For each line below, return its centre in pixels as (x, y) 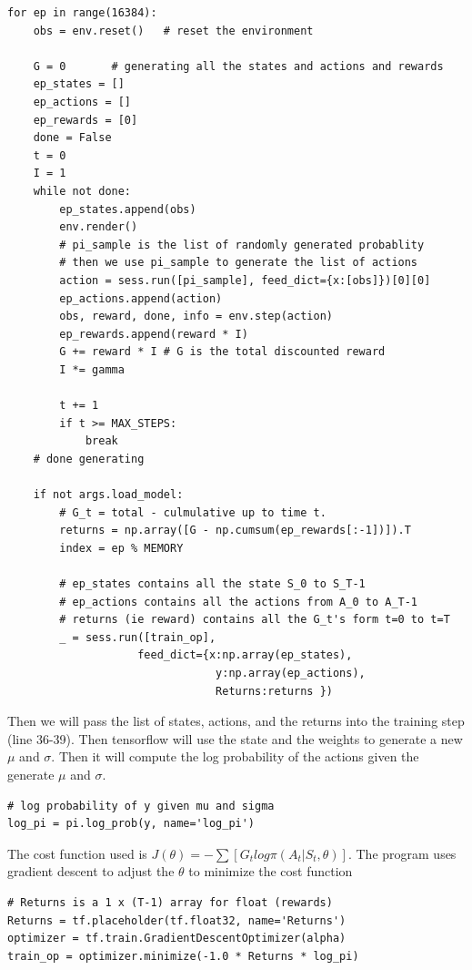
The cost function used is (77, 853)
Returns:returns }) (274, 691)
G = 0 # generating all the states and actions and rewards (238, 66)
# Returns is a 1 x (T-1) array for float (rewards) (170, 902)
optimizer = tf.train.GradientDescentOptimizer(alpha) (177, 939)
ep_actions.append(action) (141, 298)
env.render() (99, 227)
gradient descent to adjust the (91, 871)
